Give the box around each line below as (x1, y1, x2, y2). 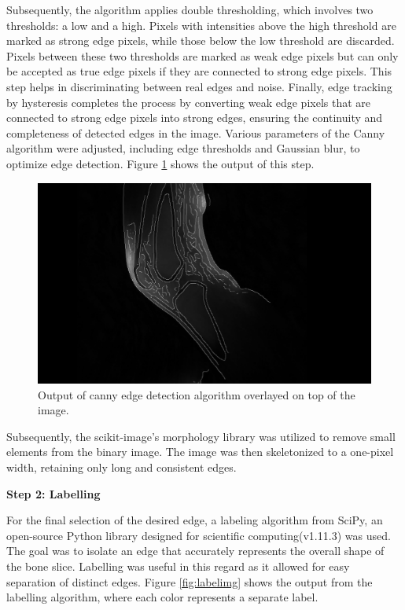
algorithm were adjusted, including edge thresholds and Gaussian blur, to (6, 140, 360, 156)
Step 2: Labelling (6, 485, 101, 502)
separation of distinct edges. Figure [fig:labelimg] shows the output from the (6, 573, 373, 590)
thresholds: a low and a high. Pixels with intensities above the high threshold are (6, 17, 396, 33)
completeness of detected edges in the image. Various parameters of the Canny (6, 124, 385, 141)
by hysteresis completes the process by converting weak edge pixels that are (6, 94, 371, 110)
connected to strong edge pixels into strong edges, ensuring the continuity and (6, 109, 383, 126)
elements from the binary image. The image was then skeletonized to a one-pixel (6, 443, 394, 460)
